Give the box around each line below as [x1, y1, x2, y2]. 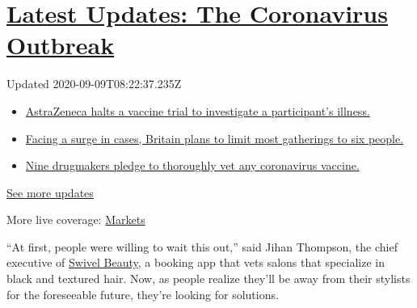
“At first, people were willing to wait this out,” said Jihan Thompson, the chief [6, 238, 398, 255]
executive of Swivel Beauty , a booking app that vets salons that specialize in [6, 254, 385, 271]
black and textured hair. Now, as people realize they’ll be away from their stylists [6, 270, 411, 287]
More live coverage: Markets [6, 211, 145, 228]
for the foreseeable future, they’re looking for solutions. [6, 285, 279, 302]
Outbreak [6, 28, 115, 61]
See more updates [6, 184, 94, 200]
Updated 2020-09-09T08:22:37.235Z [6, 75, 182, 92]
